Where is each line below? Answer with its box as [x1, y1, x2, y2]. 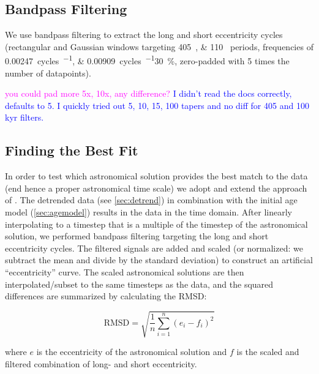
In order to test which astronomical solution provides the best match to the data [5, 170, 308, 182]
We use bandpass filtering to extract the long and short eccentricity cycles [5, 28, 283, 41]
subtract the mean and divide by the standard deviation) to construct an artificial [5, 253, 313, 266]
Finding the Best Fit [5, 141, 138, 160]
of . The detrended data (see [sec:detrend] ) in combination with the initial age [5, 193, 298, 206]
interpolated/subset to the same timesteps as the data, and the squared [5, 277, 274, 290]
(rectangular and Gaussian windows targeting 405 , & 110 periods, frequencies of [5, 40, 313, 53]
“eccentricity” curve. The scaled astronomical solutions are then [5, 265, 244, 278]
